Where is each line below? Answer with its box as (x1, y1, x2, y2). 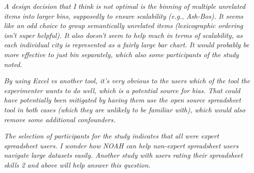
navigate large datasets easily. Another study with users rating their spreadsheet (4, 150, 243, 160)
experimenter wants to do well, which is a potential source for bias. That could (4, 85, 240, 95)
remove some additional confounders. (4, 114, 116, 124)
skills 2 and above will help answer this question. (4, 159, 151, 170)
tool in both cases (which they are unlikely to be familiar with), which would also (4, 104, 246, 114)
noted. (4, 59, 22, 69)
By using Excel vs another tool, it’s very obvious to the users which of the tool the (4, 75, 250, 86)
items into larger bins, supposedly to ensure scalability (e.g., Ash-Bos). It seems (4, 10, 244, 21)
